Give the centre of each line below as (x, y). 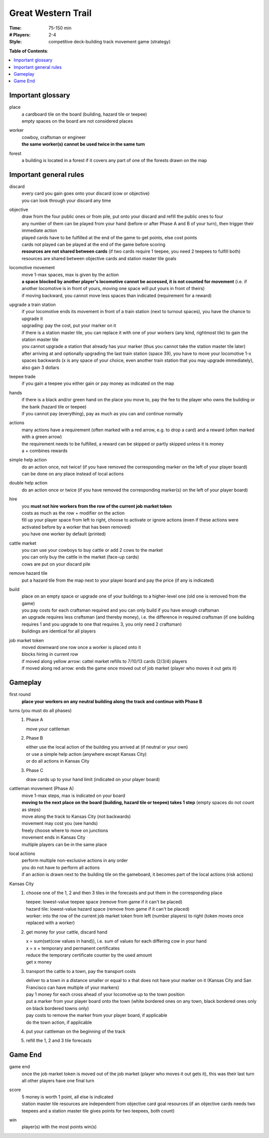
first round (20, 694)
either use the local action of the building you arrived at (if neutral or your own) (107, 747)
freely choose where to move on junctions (65, 830)
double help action (28, 483)
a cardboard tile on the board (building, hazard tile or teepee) (84, 114)
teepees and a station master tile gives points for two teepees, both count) (98, 1111)
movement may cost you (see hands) (60, 823)
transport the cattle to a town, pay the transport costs (81, 971)
